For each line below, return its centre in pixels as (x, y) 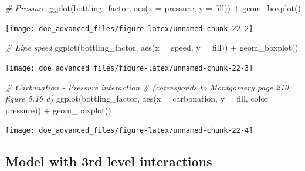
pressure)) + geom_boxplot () (58, 110)
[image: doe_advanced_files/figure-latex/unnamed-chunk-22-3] (129, 68)
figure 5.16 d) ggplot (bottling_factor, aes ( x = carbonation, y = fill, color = (141, 98)
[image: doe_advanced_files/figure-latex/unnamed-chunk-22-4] (129, 131)
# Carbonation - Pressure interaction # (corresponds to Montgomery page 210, (148, 87)
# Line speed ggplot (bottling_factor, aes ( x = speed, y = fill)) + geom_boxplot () (152, 47)
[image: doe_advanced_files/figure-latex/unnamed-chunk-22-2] (129, 28)
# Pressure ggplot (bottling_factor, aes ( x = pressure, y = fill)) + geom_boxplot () (153, 8)
